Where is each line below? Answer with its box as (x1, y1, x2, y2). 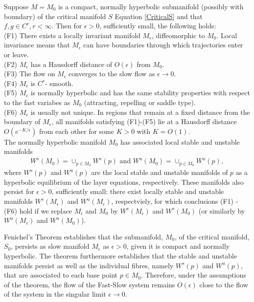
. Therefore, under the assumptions (141, 270, 246, 280)
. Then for (51, 21, 82, 31)
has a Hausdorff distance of (30, 59, 113, 69)
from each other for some (39, 126, 114, 136)
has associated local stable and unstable (120, 136, 240, 147)
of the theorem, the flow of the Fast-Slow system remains (4, 279, 175, 289)
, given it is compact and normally (126, 241, 230, 251)
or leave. (4, 49, 29, 59)
